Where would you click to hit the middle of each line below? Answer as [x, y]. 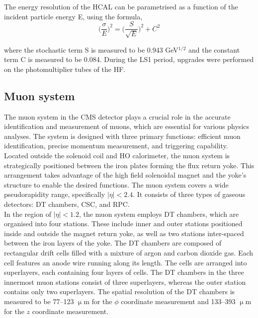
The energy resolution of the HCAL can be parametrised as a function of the [121, 6]
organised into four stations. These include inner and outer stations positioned [123, 223]
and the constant [214, 49]
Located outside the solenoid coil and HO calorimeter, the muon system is [117, 155]
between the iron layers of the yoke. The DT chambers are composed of [113, 243]
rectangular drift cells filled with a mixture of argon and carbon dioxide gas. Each [129, 252]
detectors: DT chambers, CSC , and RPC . [67, 204]
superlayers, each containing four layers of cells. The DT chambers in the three [124, 272]
